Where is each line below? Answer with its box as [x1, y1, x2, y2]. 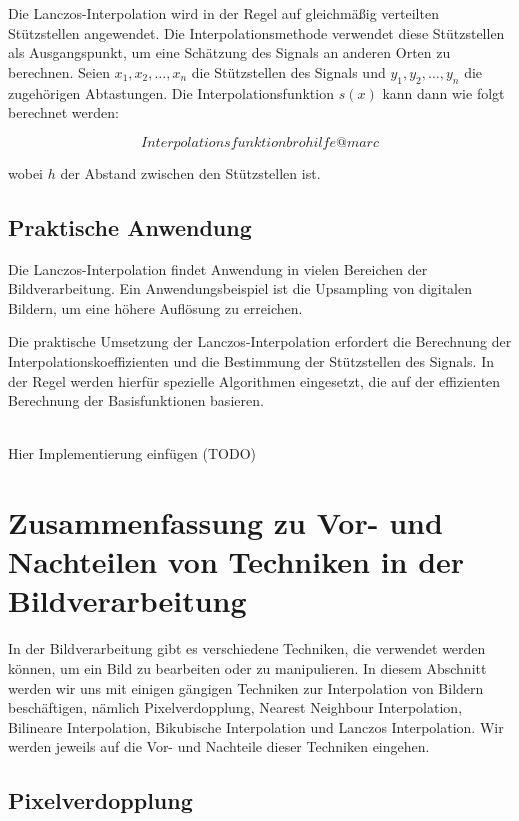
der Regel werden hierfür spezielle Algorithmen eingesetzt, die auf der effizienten [8, 370, 501, 391]
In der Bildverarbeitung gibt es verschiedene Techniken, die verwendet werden [8, 638, 486, 659]
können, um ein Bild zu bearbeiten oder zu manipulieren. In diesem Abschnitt [8, 658, 487, 678]
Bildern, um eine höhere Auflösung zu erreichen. [8, 297, 303, 318]
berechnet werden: [8, 102, 119, 123]
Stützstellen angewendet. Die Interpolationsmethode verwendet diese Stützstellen [8, 22, 505, 43]
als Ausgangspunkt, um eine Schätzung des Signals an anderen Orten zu [8, 42, 451, 63]
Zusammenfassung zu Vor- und [8, 502, 443, 543]
